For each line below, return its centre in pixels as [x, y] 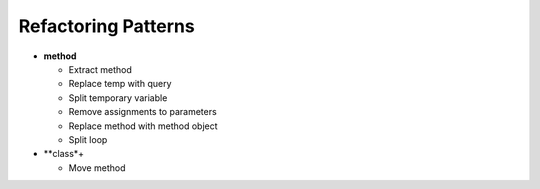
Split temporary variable [118, 97]
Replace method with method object [143, 126]
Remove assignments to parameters [142, 112]
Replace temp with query [120, 84]
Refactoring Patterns [106, 26]
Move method [97, 167]
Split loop [88, 139]
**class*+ [64, 154]
